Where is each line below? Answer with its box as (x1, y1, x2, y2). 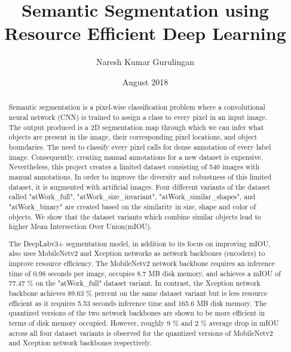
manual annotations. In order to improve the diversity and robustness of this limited (8, 171, 272, 181)
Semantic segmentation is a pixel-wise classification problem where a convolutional (8, 102, 265, 112)
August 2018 (122, 75, 169, 88)
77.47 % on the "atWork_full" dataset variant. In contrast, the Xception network (8, 278, 261, 288)
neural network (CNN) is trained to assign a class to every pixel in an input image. (8, 112, 267, 122)
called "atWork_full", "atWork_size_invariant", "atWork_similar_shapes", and (8, 192, 256, 202)
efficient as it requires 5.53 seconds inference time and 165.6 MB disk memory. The (8, 298, 267, 308)
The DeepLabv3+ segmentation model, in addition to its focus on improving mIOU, (8, 238, 271, 248)
